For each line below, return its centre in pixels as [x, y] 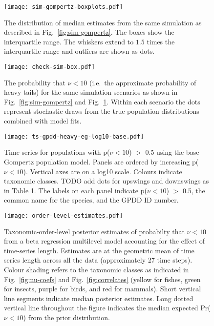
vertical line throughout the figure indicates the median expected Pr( [107, 308]
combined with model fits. [43, 121]
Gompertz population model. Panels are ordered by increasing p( [101, 161]
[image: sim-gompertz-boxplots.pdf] [64, 7]
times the [161, 41]
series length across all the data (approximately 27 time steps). [98, 260]
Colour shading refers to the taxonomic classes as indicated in [96, 269]
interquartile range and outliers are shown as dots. [79, 51]
